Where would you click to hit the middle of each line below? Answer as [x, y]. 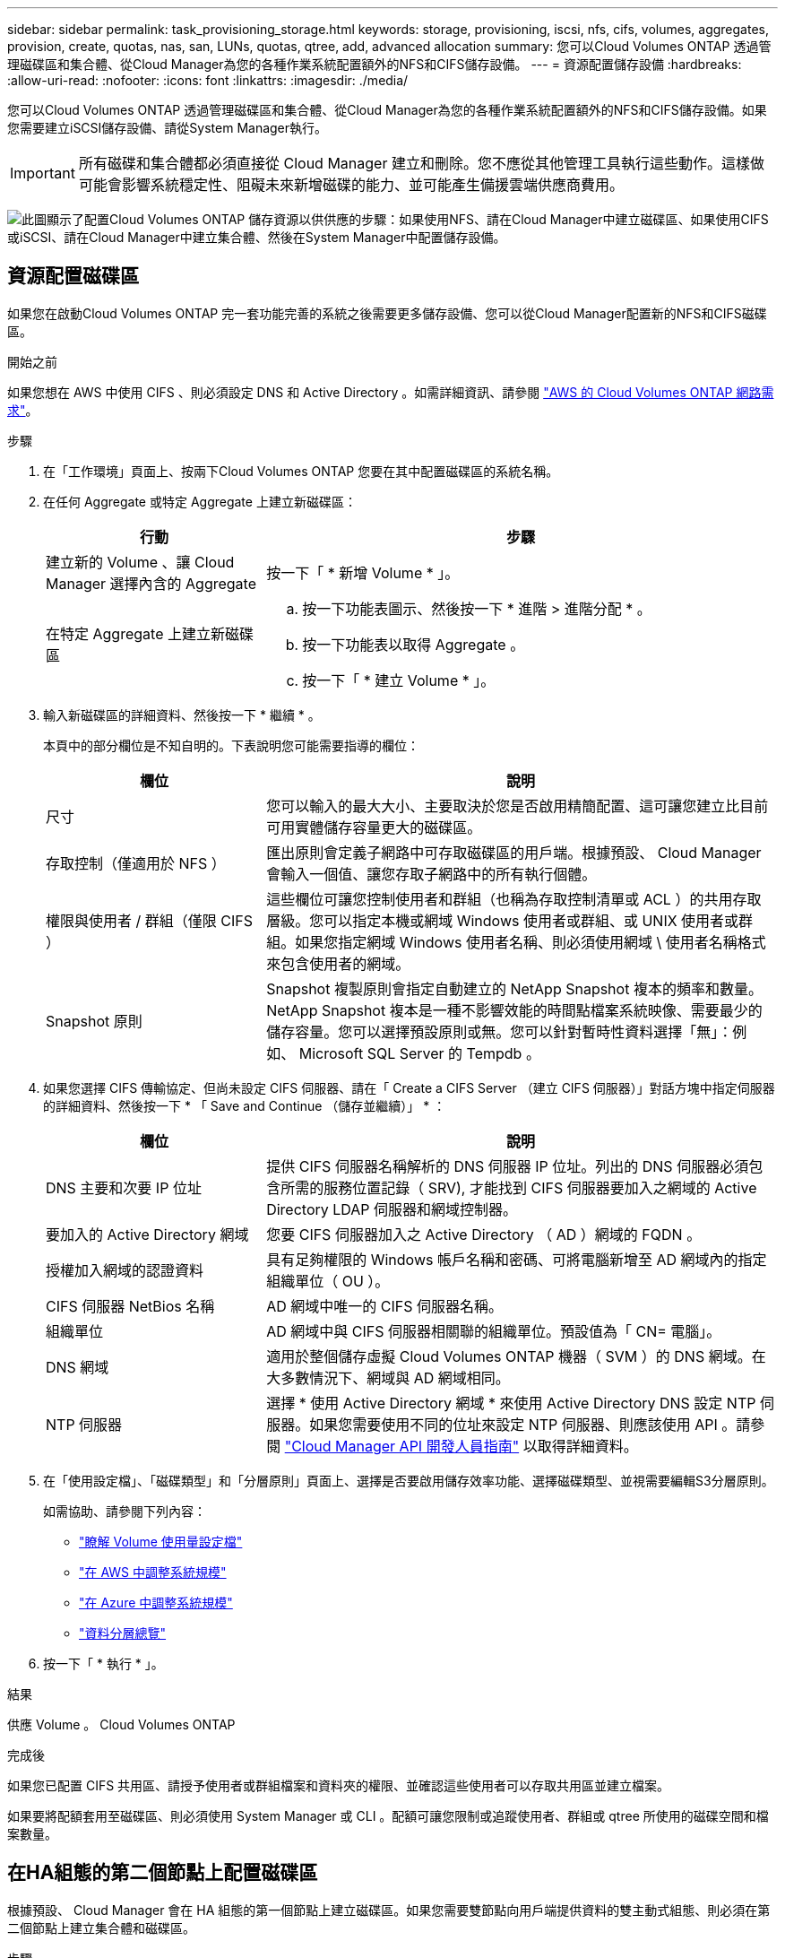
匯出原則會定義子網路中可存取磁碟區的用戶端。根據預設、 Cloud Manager [514, 852]
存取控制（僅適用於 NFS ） [136, 863]
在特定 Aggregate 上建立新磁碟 [150, 633]
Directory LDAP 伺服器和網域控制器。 [392, 1209]
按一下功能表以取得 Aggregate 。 [414, 644]
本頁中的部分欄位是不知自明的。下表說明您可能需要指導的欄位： [231, 745]
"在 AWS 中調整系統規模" [153, 1572]
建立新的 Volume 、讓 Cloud [140, 562]
